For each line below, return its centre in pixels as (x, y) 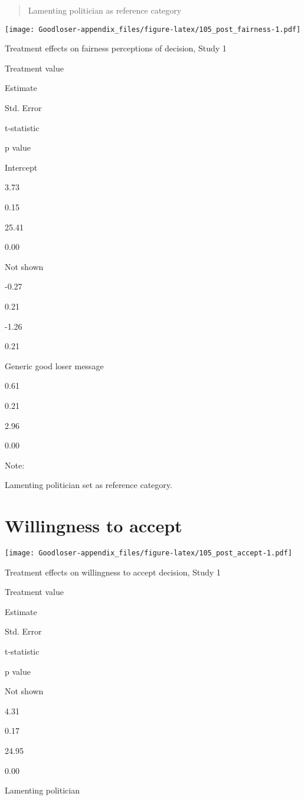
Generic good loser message (54, 365)
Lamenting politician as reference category (105, 10)
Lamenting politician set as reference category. (89, 485)
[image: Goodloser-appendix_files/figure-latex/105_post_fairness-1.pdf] (153, 29)
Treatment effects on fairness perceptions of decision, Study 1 (116, 48)
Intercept (21, 167)
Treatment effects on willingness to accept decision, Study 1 (113, 572)
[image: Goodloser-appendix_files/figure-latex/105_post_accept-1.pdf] (148, 553)
